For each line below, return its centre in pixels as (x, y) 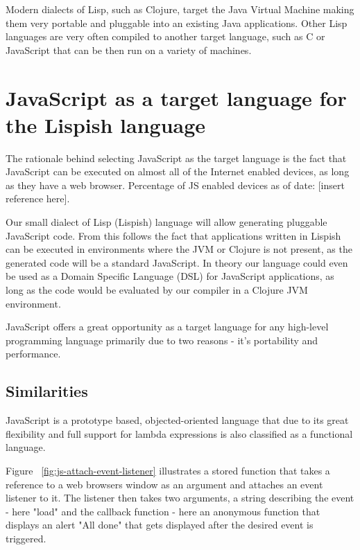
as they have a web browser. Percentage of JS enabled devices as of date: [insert (175, 185)
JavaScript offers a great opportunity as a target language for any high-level (167, 327)
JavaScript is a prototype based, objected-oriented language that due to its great (177, 420)
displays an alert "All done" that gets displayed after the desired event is (160, 525)
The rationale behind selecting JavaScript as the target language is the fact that (176, 158)
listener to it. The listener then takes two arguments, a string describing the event (180, 498)
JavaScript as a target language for (176, 97)
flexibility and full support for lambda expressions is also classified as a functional (179, 433)
